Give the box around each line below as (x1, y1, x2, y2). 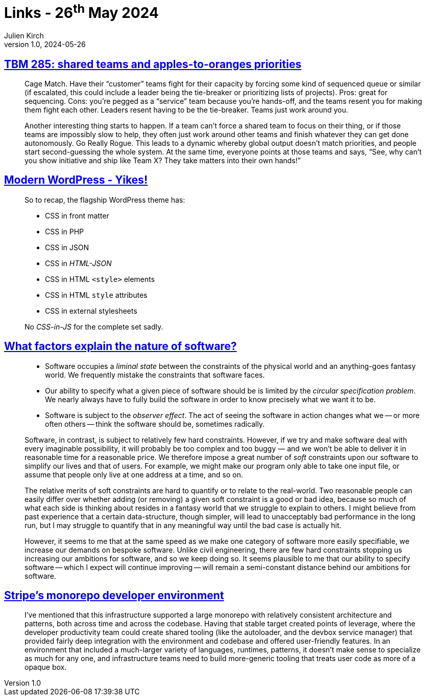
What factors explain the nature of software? (4, 340, 237, 353)
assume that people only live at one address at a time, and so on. (25, 470, 243, 479)
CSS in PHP (45, 227, 84, 236)
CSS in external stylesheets (45, 306, 137, 315)
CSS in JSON (45, 243, 89, 252)
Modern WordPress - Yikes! (4, 173, 148, 187)
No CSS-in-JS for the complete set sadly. (25, 322, 163, 331)
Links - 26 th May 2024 (4, 1, 159, 22)
